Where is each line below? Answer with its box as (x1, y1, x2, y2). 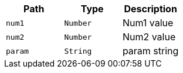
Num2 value (122, 31, 176, 43)
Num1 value (122, 17, 174, 29)
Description (124, 3, 177, 15)
